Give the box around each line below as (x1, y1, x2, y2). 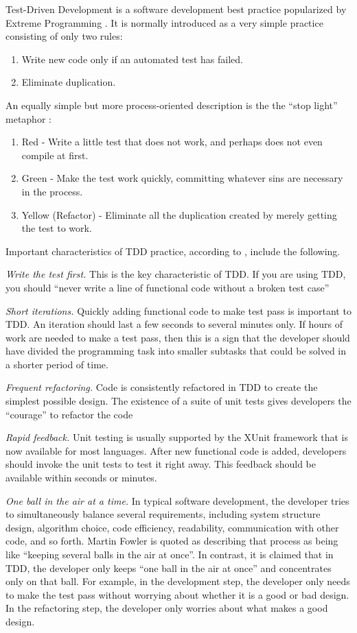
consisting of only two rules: (5, 29, 123, 43)
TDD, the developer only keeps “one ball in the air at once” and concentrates (5, 560, 332, 575)
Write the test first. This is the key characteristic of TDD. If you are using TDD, (5, 267, 346, 281)
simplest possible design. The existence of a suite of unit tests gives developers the (5, 394, 352, 408)
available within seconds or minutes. (5, 470, 157, 485)
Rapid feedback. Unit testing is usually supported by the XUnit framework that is (5, 430, 348, 444)
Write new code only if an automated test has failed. (21, 51, 243, 66)
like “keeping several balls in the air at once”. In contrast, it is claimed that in (5, 547, 334, 561)
